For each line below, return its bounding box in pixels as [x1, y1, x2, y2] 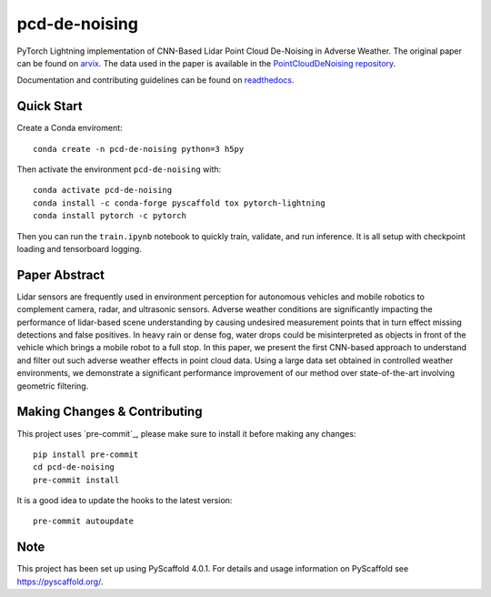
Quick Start [16, 98, 83, 114]
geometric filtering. [16, 380, 89, 391]
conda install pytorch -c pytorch [33, 210, 186, 221]
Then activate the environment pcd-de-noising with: [16, 164, 222, 175]
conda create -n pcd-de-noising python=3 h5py [33, 144, 245, 154]
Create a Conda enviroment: [16, 123, 123, 134]
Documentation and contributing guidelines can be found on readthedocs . [16, 75, 295, 86]
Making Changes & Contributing [16, 404, 203, 420]
